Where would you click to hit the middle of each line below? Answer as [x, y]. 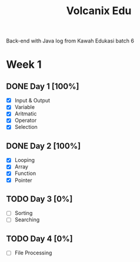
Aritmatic [26, 114]
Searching [27, 220]
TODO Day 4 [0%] [39, 239]
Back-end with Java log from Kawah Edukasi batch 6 [70, 41]
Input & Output [32, 101]
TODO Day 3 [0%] [39, 199]
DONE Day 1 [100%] [43, 86]
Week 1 [24, 64]
